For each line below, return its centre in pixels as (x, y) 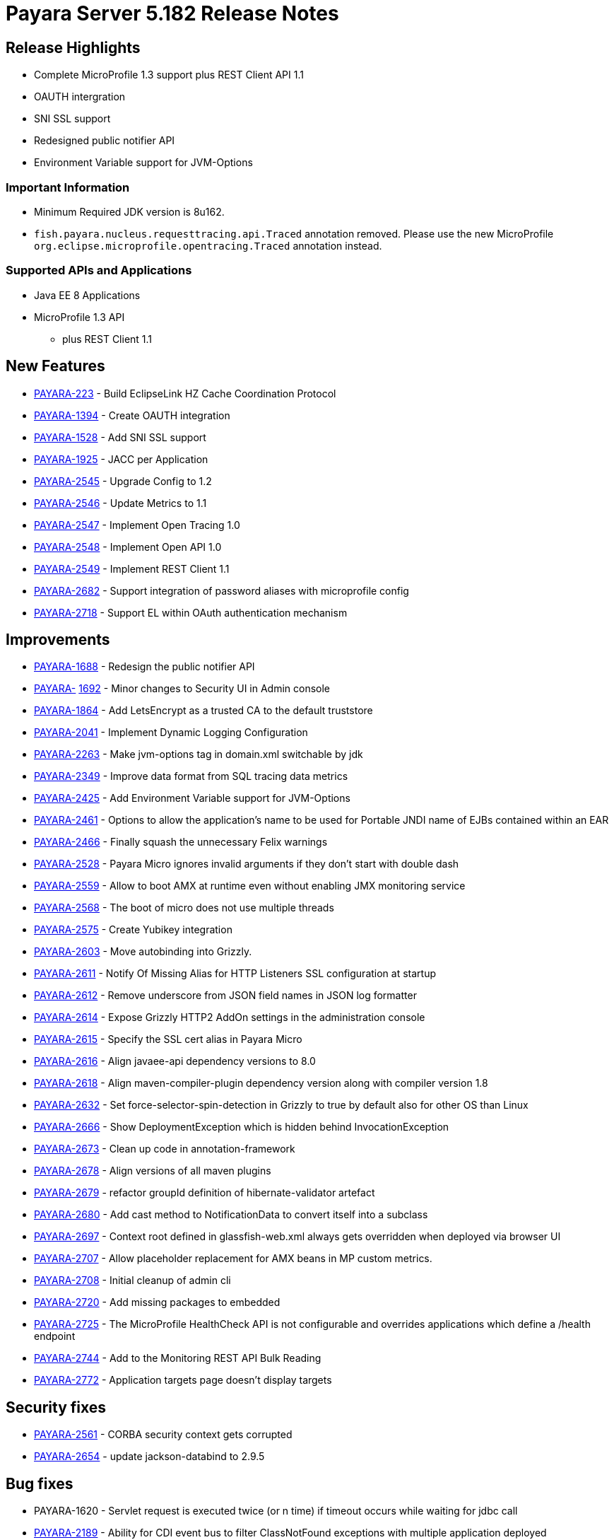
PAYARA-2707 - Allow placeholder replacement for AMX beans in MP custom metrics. (233, 1259)
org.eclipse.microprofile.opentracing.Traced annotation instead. (208, 245)
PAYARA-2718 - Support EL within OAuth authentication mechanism (191, 612)
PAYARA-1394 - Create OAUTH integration (132, 415)
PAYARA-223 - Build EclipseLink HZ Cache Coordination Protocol (185, 393)
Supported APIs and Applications (99, 270)
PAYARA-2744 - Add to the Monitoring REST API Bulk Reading (178, 1358)
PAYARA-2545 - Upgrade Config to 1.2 (123, 481)
